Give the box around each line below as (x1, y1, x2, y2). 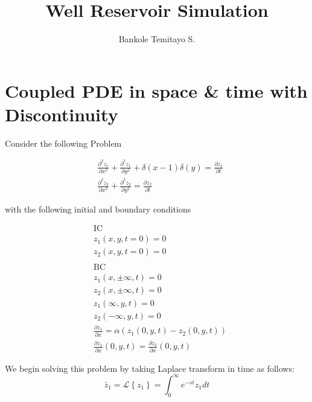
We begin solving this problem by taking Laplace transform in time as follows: (5, 362, 294, 374)
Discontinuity (5, 101, 118, 126)
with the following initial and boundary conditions (5, 202, 191, 215)
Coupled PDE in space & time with (5, 78, 308, 103)
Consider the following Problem (5, 136, 122, 149)
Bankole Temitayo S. (118, 33, 196, 45)
